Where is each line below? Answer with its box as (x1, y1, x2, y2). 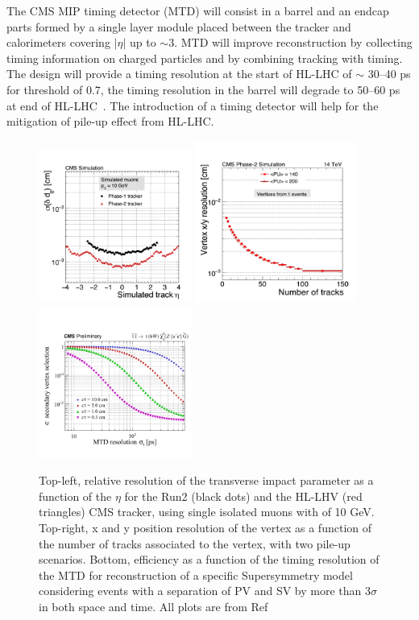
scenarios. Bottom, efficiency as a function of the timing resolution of (39, 551, 380, 568)
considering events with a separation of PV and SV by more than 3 (39, 582, 371, 599)
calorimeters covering (6, 34, 110, 51)
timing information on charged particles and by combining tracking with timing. (6, 49, 403, 66)
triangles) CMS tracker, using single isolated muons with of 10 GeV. (39, 503, 375, 520)
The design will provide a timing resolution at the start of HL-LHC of (6, 65, 352, 82)
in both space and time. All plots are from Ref (39, 597, 268, 614)
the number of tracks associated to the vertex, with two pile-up (39, 535, 351, 552)
